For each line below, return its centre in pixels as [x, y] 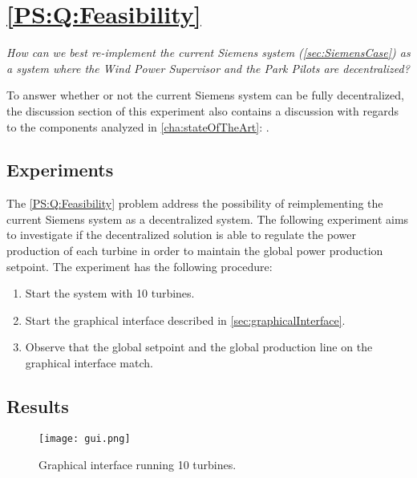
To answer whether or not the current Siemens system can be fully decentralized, [205, 95]
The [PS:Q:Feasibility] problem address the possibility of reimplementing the [195, 203]
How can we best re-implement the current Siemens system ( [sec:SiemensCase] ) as [208, 53]
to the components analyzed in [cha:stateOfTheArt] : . [138, 126]
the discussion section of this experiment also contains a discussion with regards [202, 110]
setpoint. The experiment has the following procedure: [140, 266]
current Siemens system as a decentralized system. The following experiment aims [208, 219]
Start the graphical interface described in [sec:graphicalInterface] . [185, 320]
